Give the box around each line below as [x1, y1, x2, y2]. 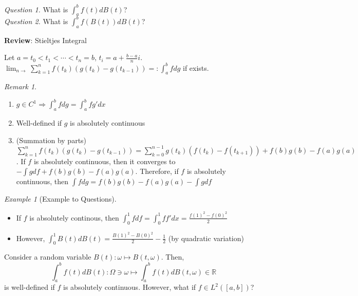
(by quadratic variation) [168, 232, 244, 243]
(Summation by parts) [16, 134, 87, 145]
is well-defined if [4, 282, 55, 292]
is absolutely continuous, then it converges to [33, 155, 176, 166]
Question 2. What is [4, 15, 68, 26]
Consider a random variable [4, 251, 91, 262]
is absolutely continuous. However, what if [63, 282, 196, 292]
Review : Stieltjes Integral [4, 34, 87, 45]
